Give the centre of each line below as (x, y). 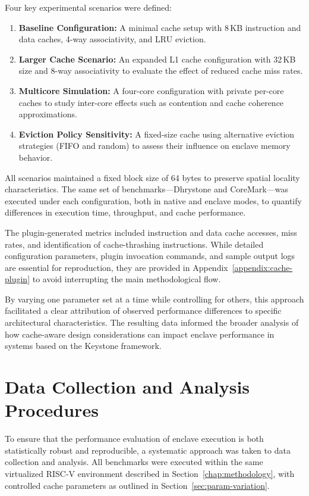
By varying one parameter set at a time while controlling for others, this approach (154, 299)
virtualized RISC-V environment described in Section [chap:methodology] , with (150, 473)
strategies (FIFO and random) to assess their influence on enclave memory (154, 146)
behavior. (36, 157)
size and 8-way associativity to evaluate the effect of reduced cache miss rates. (161, 71)
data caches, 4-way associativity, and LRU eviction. (112, 39)
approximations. (48, 114)
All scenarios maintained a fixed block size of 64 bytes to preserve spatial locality (152, 177)
